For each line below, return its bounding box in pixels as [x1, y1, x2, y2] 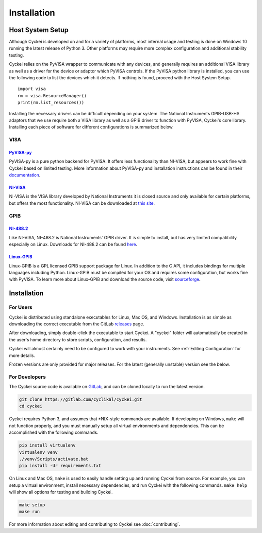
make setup [19, 502, 45, 508]
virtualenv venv [19, 449, 58, 455]
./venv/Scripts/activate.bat [19, 456, 89, 462]
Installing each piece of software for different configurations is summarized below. [9, 124, 174, 130]
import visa [17, 86, 46, 92]
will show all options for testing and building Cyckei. [9, 489, 113, 495]
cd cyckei [19, 404, 43, 409]
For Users [9, 304, 33, 311]
